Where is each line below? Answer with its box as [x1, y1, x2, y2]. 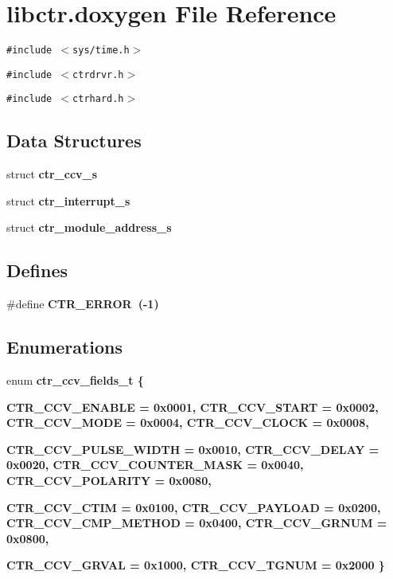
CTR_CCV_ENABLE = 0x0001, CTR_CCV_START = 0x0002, [6, 398, 379, 415]
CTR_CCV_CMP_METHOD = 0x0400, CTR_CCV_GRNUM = [6, 514, 387, 531]
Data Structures [6, 128, 142, 153]
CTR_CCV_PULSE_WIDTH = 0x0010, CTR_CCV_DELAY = [6, 440, 379, 457]
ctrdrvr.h [72, 68, 124, 80]
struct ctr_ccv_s [6, 166, 98, 182]
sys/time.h [72, 45, 130, 57]
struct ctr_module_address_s [6, 219, 172, 236]
